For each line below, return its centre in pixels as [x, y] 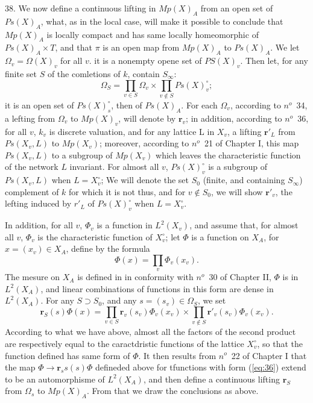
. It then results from [177, 355]
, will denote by [147, 118]
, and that [74, 47]
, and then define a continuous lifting [211, 379]
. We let [285, 47]
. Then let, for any [274, 61]
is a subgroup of [238, 167]
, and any [119, 300]
